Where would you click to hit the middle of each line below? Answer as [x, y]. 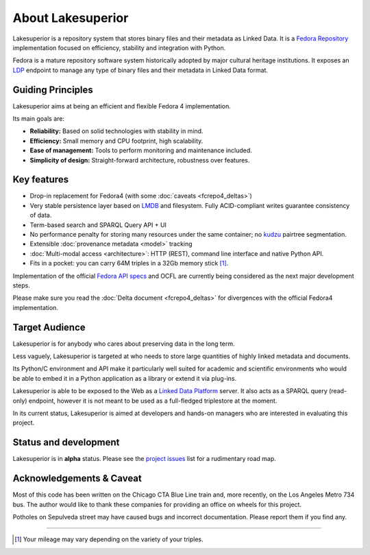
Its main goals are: [39, 119]
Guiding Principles [53, 90]
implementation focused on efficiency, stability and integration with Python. [119, 47]
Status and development [66, 442]
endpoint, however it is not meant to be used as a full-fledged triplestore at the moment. [153, 401]
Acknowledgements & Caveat [77, 479]
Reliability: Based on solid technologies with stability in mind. [116, 131]
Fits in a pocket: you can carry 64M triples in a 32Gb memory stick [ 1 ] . [129, 263]
